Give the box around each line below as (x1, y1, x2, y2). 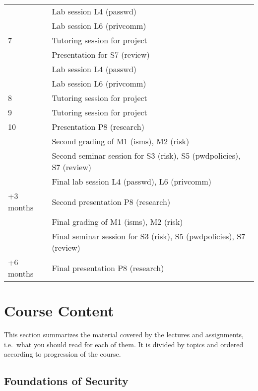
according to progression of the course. (4, 349, 121, 359)
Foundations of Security (4, 373, 129, 389)
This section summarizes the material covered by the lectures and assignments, (4, 329, 244, 340)
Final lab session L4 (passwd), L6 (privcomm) (52, 176, 211, 187)
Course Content (4, 300, 114, 321)
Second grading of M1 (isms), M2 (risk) (52, 135, 190, 147)
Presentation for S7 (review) (52, 49, 150, 60)
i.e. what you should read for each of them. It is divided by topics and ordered (4, 339, 244, 349)
